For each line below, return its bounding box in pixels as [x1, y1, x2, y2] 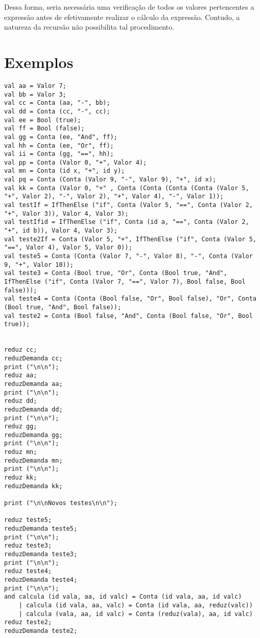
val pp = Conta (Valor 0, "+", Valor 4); [4, 158, 147, 166]
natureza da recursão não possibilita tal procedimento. [4, 21, 174, 32]
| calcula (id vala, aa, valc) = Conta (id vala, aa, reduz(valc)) [18, 601, 253, 609]
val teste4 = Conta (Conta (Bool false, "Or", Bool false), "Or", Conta [4, 295, 256, 303]
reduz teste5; [4, 516, 52, 524]
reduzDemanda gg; [4, 431, 63, 439]
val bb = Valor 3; [4, 90, 66, 98]
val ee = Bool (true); [4, 116, 81, 124]
